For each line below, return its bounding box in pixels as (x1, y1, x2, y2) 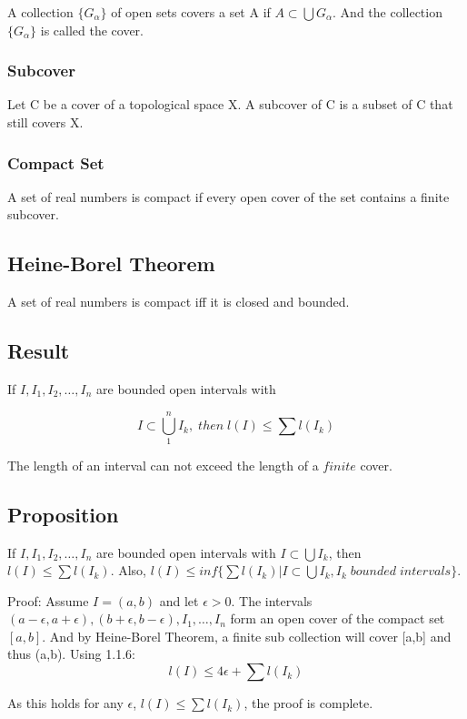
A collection (7, 3, 74, 21)
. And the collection (333, 3, 442, 21)
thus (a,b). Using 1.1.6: (7, 644, 135, 663)
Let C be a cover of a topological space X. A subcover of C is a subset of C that (7, 95, 453, 114)
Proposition (7, 500, 119, 528)
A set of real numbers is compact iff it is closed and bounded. (7, 292, 350, 311)
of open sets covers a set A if (111, 3, 271, 21)
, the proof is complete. (243, 694, 373, 713)
